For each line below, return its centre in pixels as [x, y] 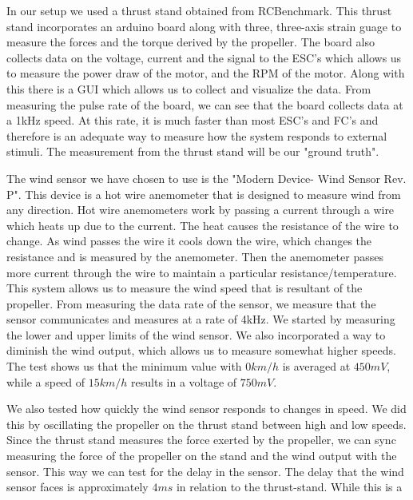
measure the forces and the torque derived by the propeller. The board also [191, 42]
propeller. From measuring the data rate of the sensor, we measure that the [191, 303]
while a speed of [46, 381]
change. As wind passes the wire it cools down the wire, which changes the [189, 241]
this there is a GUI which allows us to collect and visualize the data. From [189, 88]
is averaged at [316, 366]
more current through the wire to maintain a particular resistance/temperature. [202, 272]
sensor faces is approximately [77, 487]
